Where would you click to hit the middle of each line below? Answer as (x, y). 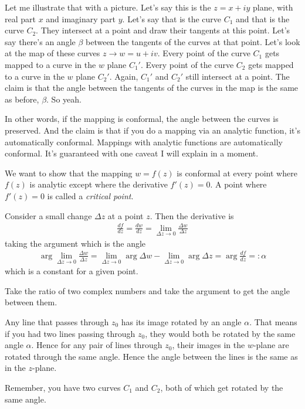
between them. (31, 302)
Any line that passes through (57, 322)
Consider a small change (48, 215)
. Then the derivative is (192, 215)
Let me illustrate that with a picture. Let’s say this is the (108, 7)
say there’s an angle (40, 41)
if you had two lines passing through (70, 333)
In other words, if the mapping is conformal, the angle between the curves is (142, 119)
